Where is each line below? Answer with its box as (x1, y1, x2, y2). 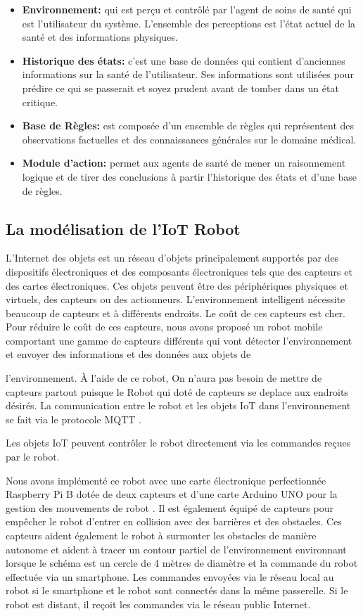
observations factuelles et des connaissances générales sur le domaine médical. (22, 131, 357, 146)
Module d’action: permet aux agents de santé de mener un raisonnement (22, 155, 346, 170)
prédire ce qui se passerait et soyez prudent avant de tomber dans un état (22, 80, 339, 95)
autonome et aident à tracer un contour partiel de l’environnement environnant (6, 541, 347, 556)
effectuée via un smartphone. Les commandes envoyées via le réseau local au (6, 569, 334, 584)
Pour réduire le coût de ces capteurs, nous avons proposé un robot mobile (6, 319, 323, 334)
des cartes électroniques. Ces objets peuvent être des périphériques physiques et (6, 278, 348, 293)
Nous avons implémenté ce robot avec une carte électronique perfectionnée (6, 473, 326, 487)
